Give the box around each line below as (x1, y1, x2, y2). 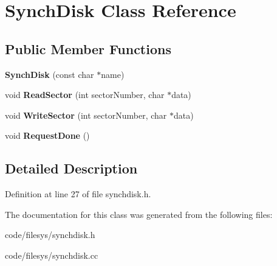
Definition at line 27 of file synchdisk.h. (5, 187, 151, 200)
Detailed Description (5, 159, 138, 178)
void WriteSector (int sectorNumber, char (5, 108, 167, 121)
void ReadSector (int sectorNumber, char (5, 88, 165, 101)
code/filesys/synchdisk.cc (5, 248, 98, 261)
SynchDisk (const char (5, 68, 94, 80)
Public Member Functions (5, 39, 171, 58)
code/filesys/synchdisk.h (5, 228, 95, 241)
